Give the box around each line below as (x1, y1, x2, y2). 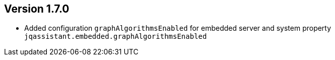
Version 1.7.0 (4, 3, 70, 15)
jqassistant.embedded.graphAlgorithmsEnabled (24, 32, 207, 41)
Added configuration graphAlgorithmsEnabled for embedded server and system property (24, 24, 331, 33)
